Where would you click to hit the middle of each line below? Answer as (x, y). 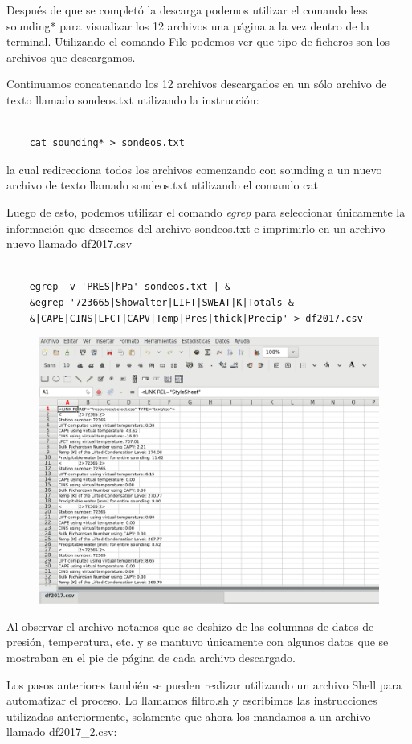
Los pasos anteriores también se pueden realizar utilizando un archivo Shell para (204, 684)
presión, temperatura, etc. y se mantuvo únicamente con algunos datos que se (198, 642)
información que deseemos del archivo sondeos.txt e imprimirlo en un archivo (196, 228)
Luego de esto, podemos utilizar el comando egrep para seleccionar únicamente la (206, 211)
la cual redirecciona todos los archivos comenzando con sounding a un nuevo (194, 169)
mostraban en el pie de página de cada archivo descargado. (151, 657)
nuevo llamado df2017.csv (69, 244)
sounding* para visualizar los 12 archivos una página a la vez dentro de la (188, 25)
